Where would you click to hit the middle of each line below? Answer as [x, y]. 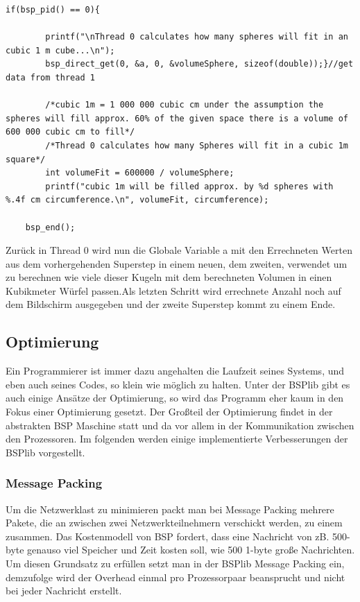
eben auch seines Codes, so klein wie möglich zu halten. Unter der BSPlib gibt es [178, 384]
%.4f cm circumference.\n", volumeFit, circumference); [137, 200]
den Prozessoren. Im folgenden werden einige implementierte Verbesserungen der [177, 439]
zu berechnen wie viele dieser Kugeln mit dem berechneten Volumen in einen [169, 277]
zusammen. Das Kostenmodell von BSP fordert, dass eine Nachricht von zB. [168, 536]
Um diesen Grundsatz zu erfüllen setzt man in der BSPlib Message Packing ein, [175, 564]
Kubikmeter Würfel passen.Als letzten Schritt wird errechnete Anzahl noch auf [173, 290]
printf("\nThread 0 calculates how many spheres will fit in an [197, 37]
